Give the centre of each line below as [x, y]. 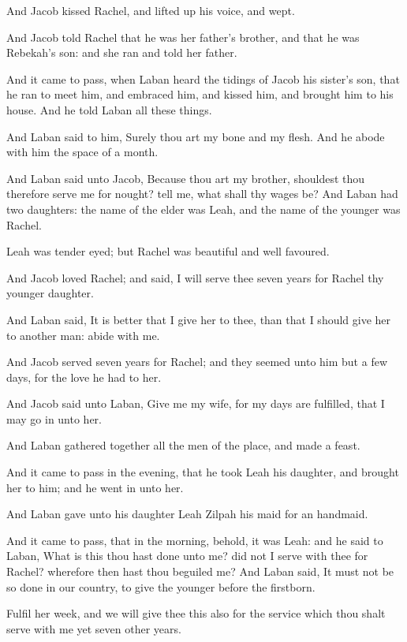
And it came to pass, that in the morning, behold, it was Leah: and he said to [195, 540]
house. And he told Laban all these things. [109, 109]
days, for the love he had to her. [84, 377]
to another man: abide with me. [83, 335]
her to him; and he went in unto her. [95, 487]
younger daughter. [50, 293]
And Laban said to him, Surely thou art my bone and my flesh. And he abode [196, 136]
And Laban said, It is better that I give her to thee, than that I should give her [199, 319]
